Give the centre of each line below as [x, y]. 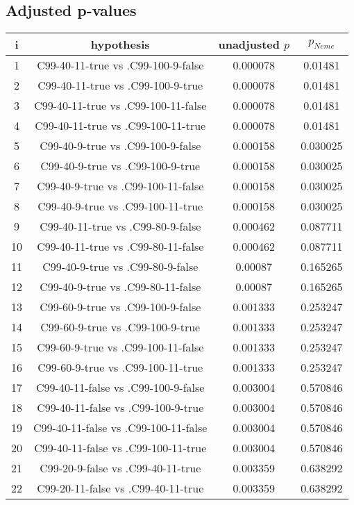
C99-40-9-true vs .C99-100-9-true [120, 166]
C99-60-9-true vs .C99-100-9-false [120, 307]
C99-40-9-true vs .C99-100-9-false [120, 146]
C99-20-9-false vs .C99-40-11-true [120, 468]
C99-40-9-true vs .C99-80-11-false [120, 287]
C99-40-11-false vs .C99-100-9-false [120, 388]
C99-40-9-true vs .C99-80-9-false [120, 267]
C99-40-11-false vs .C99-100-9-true [120, 408]
